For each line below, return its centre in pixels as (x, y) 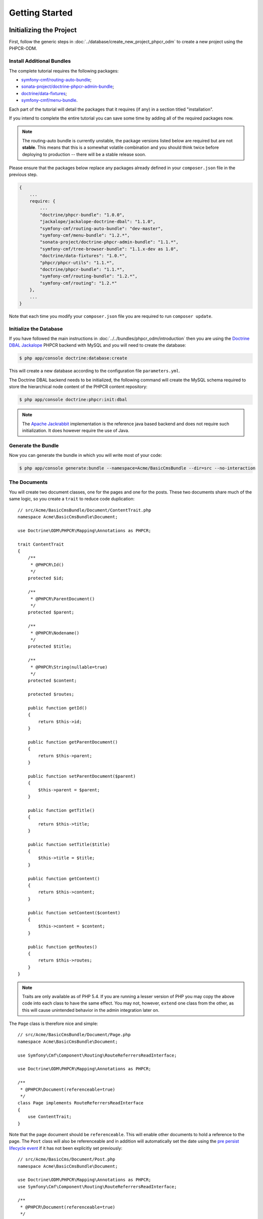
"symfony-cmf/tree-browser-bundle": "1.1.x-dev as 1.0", (109, 249)
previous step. (23, 175)
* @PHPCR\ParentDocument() (63, 599)
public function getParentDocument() (73, 742)
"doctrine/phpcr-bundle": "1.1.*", (82, 269)
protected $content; (52, 681)
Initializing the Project (43, 30)
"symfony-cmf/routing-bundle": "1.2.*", (89, 276)
